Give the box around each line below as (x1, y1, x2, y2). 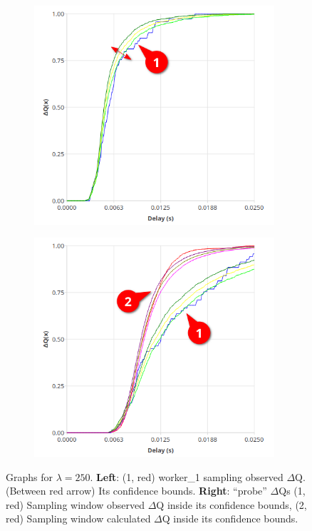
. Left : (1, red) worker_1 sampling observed (90, 469, 284, 484)
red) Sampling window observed (6, 497, 145, 512)
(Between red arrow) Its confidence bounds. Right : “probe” (6, 483, 267, 498)
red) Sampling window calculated (6, 511, 151, 526)
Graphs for (6, 469, 53, 484)
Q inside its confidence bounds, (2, (156, 497, 307, 512)
